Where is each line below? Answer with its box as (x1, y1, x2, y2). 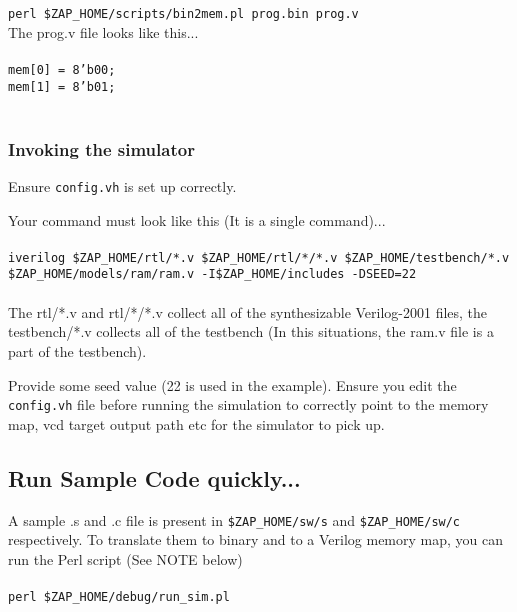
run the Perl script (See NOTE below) (8, 548, 243, 569)
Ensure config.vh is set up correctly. (8, 175, 237, 196)
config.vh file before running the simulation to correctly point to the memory (8, 394, 489, 415)
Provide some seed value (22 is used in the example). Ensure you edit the (8, 374, 457, 395)
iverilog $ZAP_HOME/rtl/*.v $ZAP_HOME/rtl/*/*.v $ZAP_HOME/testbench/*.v (8, 250, 510, 265)
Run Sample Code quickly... (8, 462, 301, 493)
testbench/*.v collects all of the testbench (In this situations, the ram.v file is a (8, 321, 494, 342)
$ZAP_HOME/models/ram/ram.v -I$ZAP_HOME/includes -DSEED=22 (8, 267, 417, 282)
